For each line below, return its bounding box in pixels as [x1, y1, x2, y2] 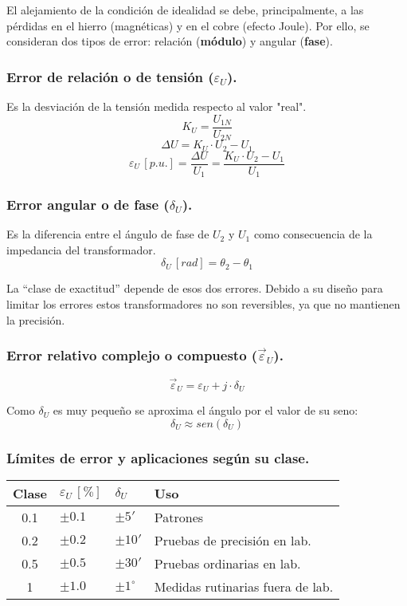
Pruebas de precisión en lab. [154, 530, 311, 549]
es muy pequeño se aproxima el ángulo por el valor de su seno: [53, 402, 358, 419]
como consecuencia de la [253, 226, 373, 242]
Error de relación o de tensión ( [6, 66, 214, 86]
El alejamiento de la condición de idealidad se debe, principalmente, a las [6, 2, 364, 18]
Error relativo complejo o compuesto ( [6, 345, 258, 365]
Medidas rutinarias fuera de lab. [154, 576, 334, 596]
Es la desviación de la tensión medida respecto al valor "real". [6, 98, 307, 114]
